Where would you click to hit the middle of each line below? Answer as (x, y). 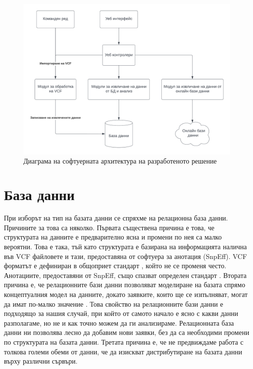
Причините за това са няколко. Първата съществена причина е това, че (109, 227)
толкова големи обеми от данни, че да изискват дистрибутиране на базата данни (123, 351)
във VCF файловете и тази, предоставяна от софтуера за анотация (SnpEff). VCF (126, 256)
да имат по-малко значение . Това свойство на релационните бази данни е (114, 304)
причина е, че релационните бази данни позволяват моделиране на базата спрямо (125, 285)
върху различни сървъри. (41, 361)
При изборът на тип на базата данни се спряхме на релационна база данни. (116, 218)
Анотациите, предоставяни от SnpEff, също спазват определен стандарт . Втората (125, 275)
